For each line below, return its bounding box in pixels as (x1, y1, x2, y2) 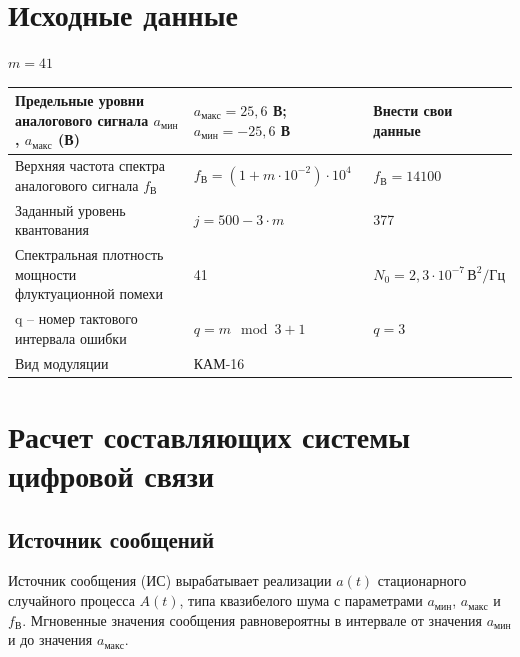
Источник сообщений (8, 523, 215, 554)
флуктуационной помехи (15, 283, 164, 304)
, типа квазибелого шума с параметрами (179, 590, 423, 611)
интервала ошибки (15, 327, 127, 348)
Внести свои (373, 100, 453, 121)
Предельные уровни (15, 90, 144, 111)
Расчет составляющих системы (8, 415, 411, 456)
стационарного (377, 570, 467, 591)
